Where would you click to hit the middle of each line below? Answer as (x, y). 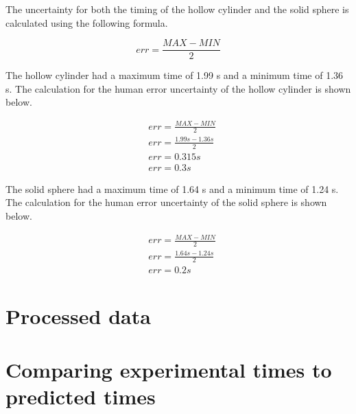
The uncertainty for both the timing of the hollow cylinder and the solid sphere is (177, 9)
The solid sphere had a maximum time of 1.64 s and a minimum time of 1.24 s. (172, 188)
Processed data (78, 315)
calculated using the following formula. (87, 22)
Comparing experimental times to (169, 369)
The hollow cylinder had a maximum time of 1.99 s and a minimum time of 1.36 (175, 75)
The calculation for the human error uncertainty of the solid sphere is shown (166, 202)
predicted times (81, 396)
